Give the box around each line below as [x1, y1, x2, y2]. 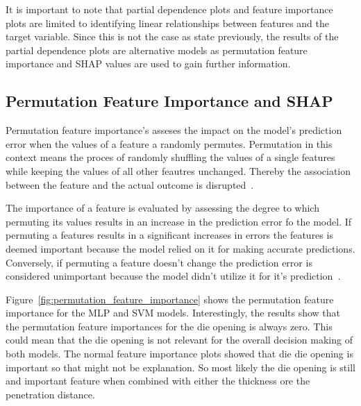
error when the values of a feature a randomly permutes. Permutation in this [6, 136, 333, 151]
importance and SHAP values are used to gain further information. [6, 56, 291, 71]
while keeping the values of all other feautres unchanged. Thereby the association [6, 163, 351, 178]
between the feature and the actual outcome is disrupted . [6, 177, 254, 192]
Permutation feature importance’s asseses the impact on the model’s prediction [6, 123, 342, 137]
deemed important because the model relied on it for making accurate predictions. [6, 241, 355, 255]
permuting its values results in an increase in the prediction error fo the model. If [6, 214, 352, 228]
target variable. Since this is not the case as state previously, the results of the [6, 29, 339, 44]
